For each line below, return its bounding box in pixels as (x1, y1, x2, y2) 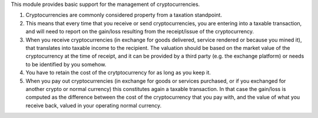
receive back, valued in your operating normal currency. (25, 102, 162, 109)
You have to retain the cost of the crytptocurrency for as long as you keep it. (25, 69, 211, 76)
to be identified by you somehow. (25, 60, 107, 68)
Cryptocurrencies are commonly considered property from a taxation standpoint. (25, 12, 222, 19)
